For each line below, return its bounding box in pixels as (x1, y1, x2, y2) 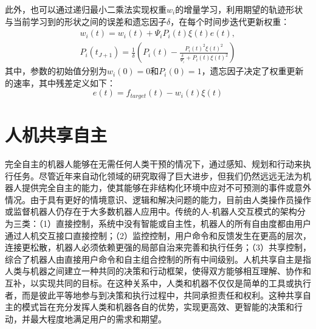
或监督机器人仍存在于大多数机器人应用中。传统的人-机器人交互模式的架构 (5, 205, 297, 218)
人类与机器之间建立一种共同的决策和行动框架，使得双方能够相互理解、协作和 (5, 265, 311, 277)
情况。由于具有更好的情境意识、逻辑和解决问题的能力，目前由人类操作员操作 (5, 193, 311, 206)
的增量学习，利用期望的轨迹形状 (175, 3, 303, 15)
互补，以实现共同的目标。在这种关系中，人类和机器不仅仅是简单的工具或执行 (5, 276, 311, 289)
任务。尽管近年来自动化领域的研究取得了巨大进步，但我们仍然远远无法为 (13, 169, 303, 182)
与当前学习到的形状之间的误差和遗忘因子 (5, 15, 167, 27)
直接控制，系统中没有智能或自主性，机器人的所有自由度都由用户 (55, 216, 311, 229)
